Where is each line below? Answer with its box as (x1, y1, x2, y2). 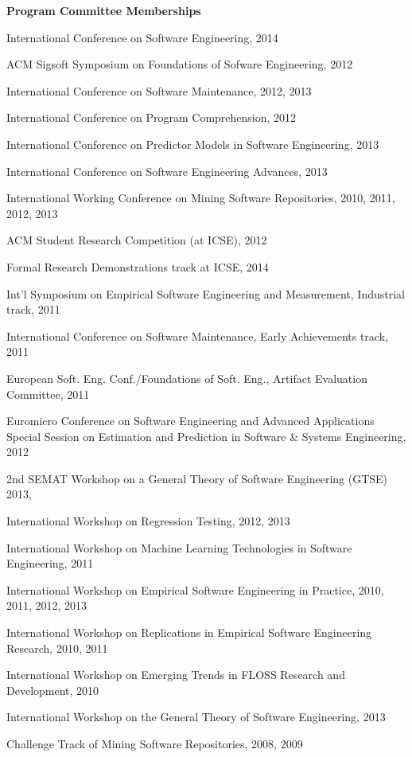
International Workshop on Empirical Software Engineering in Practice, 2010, (6, 581, 384, 598)
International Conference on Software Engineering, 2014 (6, 29, 278, 45)
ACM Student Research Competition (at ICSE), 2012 (6, 232, 267, 248)
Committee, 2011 (6, 385, 90, 402)
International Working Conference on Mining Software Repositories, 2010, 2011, (6, 189, 395, 206)
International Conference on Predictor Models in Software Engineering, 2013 (6, 135, 379, 152)
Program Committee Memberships (6, 2, 201, 18)
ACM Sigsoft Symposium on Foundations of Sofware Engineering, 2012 (6, 56, 353, 72)
